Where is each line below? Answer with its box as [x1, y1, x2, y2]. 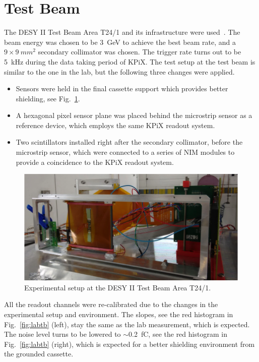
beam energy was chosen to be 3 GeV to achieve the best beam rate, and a [4, 36, 236, 47]
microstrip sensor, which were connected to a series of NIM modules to [16, 147, 235, 157]
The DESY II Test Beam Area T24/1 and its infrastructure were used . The [4, 27, 240, 37]
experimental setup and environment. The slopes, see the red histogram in [4, 309, 233, 320]
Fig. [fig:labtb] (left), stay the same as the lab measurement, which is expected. [4, 319, 250, 329]
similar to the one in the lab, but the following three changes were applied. [4, 66, 235, 77]
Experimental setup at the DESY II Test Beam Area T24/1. [24, 282, 211, 292]
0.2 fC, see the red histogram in [128, 329, 227, 339]
